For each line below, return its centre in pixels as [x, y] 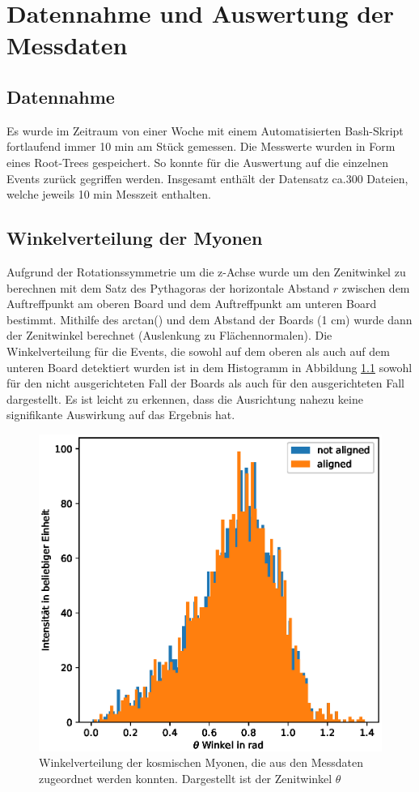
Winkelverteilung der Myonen [135, 238]
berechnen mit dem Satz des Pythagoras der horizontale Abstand [168, 287]
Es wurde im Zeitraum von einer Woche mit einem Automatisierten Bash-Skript [205, 130]
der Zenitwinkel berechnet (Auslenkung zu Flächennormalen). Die [169, 335]
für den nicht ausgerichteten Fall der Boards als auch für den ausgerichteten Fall [205, 383]
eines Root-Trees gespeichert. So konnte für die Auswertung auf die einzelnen [197, 162]
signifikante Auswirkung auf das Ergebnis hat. [121, 415]
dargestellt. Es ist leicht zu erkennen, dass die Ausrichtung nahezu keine [185, 398]
